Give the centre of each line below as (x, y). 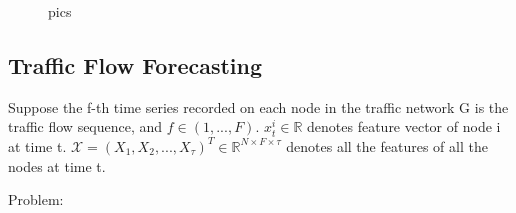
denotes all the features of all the (387, 145)
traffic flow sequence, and (85, 126)
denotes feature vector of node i (404, 126)
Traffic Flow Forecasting (135, 64)
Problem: (36, 199)
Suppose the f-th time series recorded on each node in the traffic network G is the (258, 106)
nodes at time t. (57, 165)
